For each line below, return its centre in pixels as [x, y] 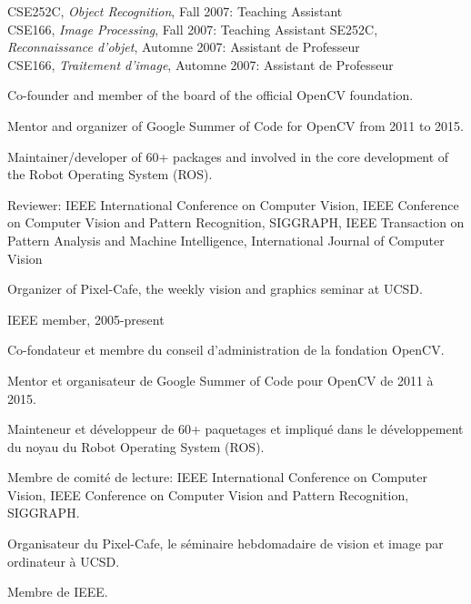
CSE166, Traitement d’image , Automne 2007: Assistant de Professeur [200, 64]
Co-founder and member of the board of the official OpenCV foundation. [210, 95]
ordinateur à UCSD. [64, 561]
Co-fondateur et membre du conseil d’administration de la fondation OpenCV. [226, 350]
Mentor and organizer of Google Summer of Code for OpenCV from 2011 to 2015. [236, 125]
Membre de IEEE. [58, 592]
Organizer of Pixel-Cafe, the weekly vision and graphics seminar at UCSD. [215, 289]
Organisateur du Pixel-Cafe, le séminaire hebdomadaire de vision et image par [225, 544]
